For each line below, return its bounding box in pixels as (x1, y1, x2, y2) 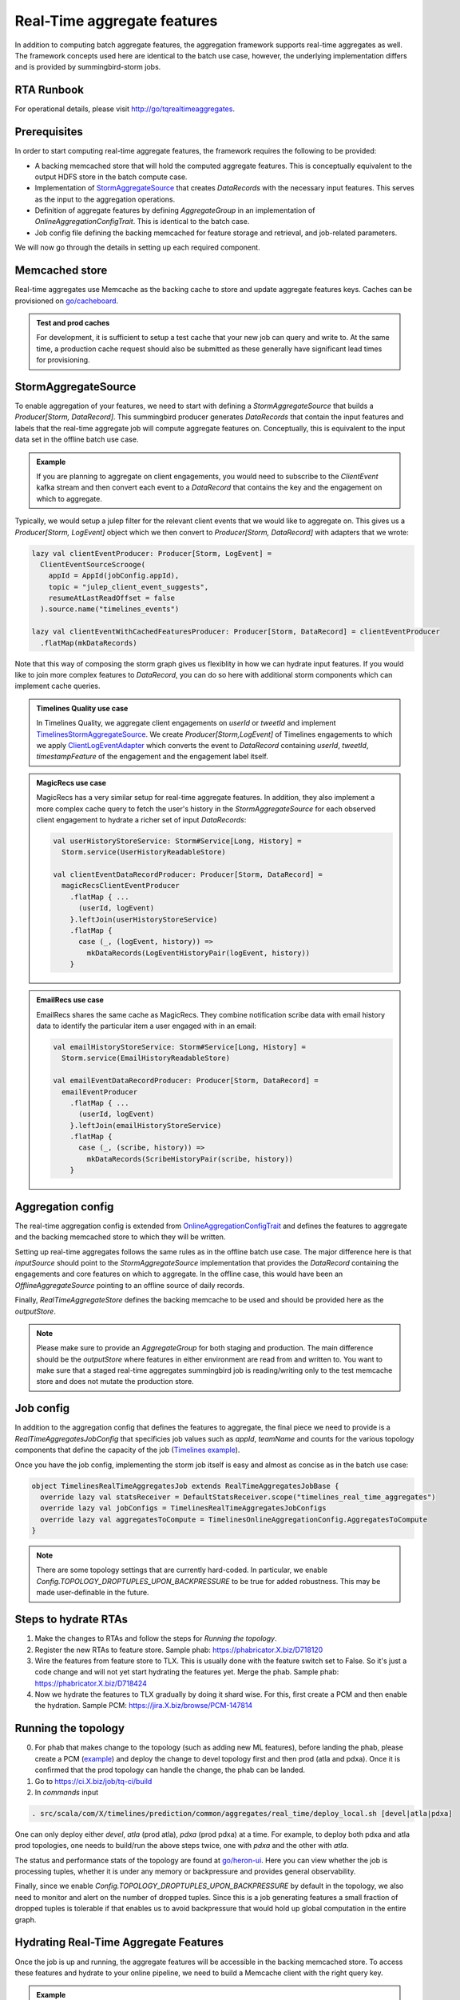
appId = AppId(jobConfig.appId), (48, 571, 180, 580)
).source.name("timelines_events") (40, 605, 180, 614)
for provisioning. (36, 355, 91, 365)
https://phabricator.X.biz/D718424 (34, 1678, 147, 1688)
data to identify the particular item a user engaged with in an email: (36, 1021, 257, 1030)
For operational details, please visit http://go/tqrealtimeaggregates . (14, 104, 236, 114)
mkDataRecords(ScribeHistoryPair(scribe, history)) (86, 1154, 294, 1163)
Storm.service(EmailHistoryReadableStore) (61, 1054, 231, 1063)
